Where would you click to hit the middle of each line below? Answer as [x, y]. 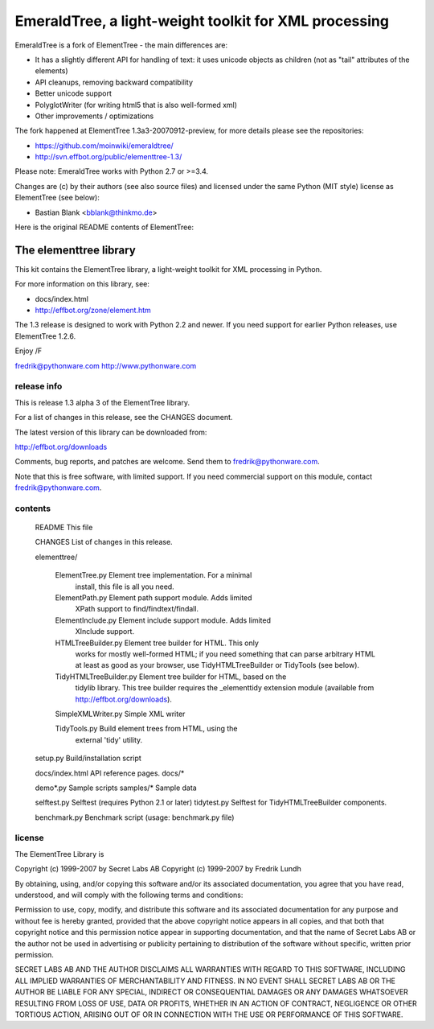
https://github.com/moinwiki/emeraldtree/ [104, 146]
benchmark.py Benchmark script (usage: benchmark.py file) [135, 817]
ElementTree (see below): [57, 198]
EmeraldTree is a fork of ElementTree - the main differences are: [121, 45]
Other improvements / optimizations [94, 116]
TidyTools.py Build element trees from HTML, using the [146, 729]
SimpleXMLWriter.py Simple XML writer [120, 714]
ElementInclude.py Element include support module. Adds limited [163, 620]
